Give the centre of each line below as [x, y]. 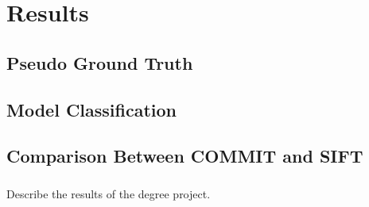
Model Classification [92, 109]
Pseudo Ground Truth [100, 62]
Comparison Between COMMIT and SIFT [185, 156]
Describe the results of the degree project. [109, 193]
